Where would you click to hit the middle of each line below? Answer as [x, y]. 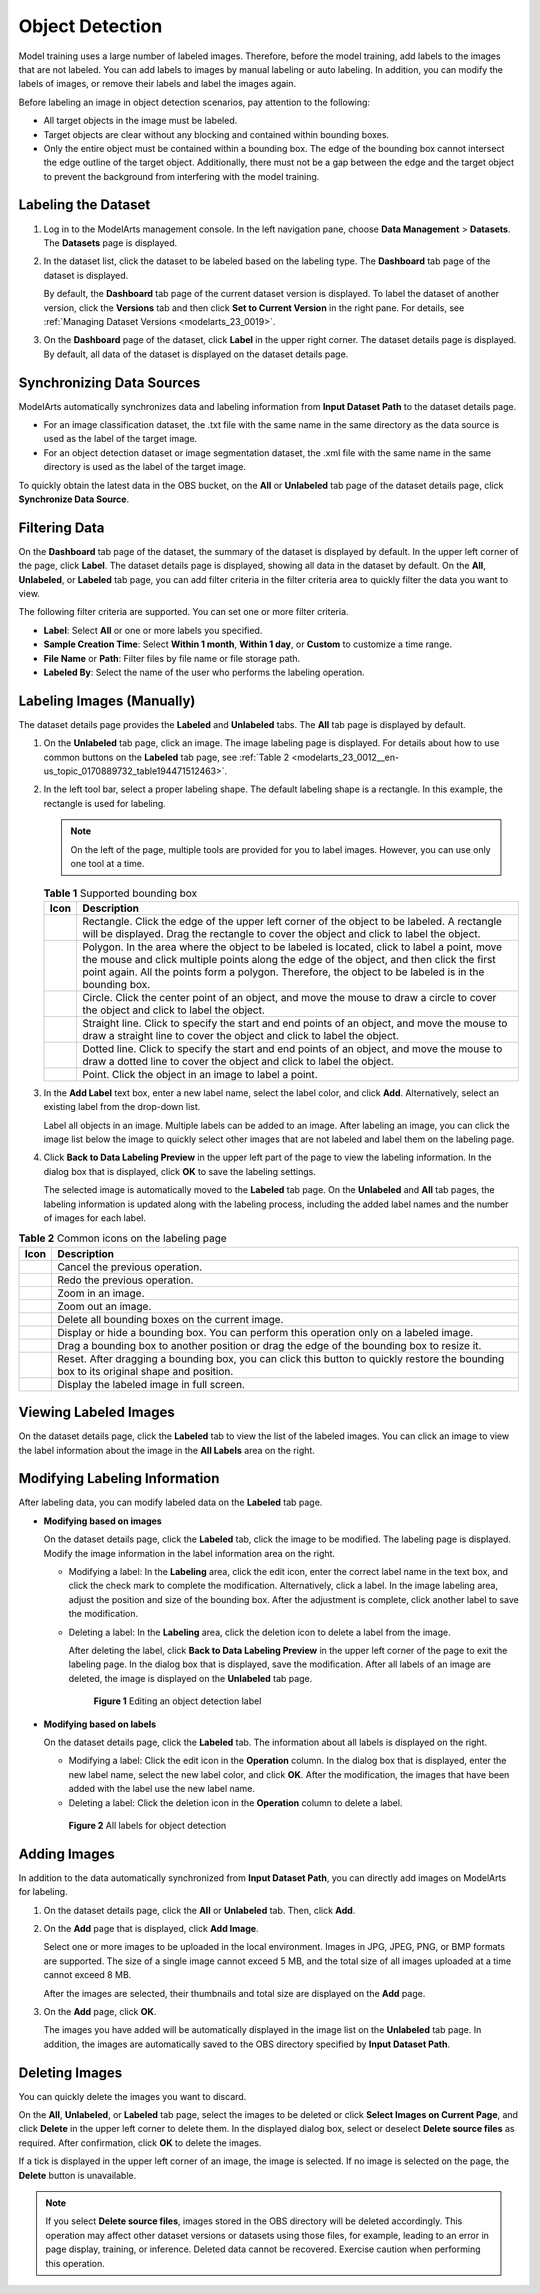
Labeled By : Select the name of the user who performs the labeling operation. [204, 672]
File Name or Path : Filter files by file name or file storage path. [172, 658]
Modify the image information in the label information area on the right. [189, 1553]
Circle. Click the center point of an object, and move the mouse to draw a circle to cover [289, 997]
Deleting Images [70, 2072]
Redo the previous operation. [125, 1280]
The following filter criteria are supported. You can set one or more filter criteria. [183, 612]
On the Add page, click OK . [100, 2011]
